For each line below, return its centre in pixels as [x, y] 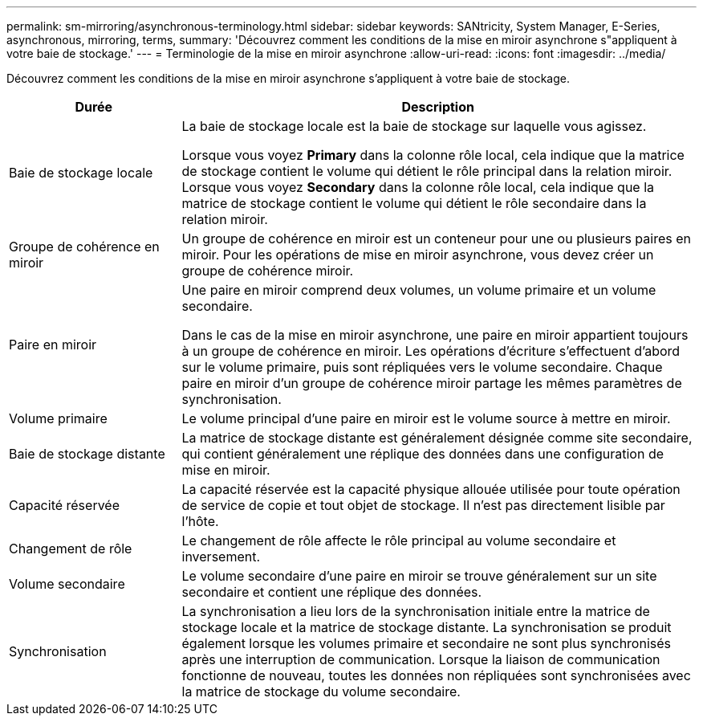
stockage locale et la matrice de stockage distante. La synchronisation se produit [427, 627]
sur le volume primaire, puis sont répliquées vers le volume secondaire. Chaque [422, 367]
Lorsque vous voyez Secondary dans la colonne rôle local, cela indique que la [418, 187]
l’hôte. [200, 521]
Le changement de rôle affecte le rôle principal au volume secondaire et [399, 540]
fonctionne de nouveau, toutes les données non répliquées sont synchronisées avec [436, 675]
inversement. [221, 557]
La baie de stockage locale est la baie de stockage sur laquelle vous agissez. [414, 126]
